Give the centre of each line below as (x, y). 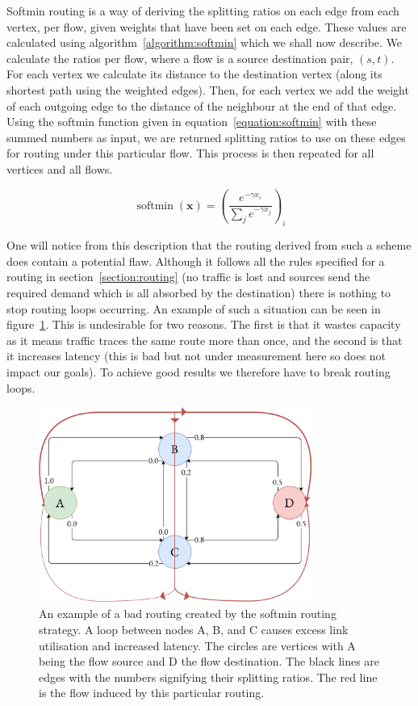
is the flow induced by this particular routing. (152, 693)
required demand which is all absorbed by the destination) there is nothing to (199, 292)
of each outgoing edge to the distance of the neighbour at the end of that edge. (202, 105)
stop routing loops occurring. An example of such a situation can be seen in (194, 308)
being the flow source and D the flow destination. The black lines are (209, 661)
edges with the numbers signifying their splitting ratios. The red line (208, 677)
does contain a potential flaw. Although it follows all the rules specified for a (196, 261)
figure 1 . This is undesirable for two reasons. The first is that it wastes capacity (204, 324)
